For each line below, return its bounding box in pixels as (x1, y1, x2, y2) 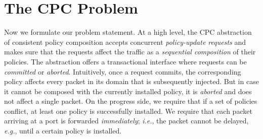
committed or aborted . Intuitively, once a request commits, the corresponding (4, 66, 241, 77)
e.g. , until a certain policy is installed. (4, 125, 122, 136)
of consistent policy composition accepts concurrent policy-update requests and (4, 36, 246, 47)
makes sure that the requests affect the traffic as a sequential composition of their (4, 46, 256, 57)
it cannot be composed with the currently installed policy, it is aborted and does (4, 86, 252, 96)
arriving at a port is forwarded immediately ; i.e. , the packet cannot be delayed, (4, 115, 249, 126)
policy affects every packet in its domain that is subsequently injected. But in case (4, 76, 259, 87)
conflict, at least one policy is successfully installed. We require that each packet (4, 105, 252, 116)
